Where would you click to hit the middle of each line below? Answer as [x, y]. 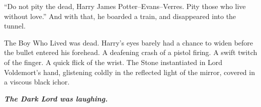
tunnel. [15, 26]
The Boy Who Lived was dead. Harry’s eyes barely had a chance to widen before [129, 42]
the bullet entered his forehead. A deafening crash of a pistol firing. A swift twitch [131, 52]
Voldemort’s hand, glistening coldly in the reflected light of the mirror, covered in [129, 72]
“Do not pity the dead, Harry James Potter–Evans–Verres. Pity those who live [125, 6]
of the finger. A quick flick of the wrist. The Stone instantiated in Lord [113, 62]
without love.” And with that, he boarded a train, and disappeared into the [120, 16]
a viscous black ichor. [37, 82]
